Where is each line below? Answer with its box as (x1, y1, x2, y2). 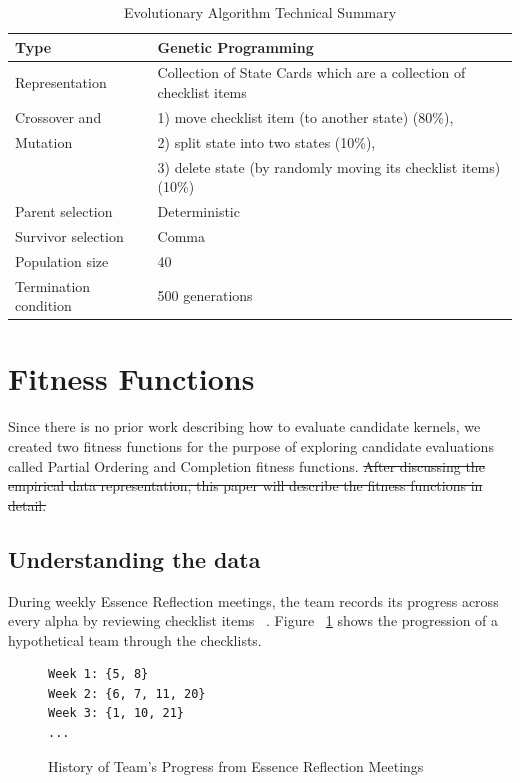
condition (15, 295, 72, 316)
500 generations (157, 285, 253, 306)
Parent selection (15, 201, 113, 221)
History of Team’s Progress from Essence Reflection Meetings (48, 755, 424, 776)
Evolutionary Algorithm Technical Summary (123, 2, 397, 22)
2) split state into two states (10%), (157, 131, 376, 152)
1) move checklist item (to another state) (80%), (157, 106, 454, 127)
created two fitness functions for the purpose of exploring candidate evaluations (8, 435, 494, 456)
